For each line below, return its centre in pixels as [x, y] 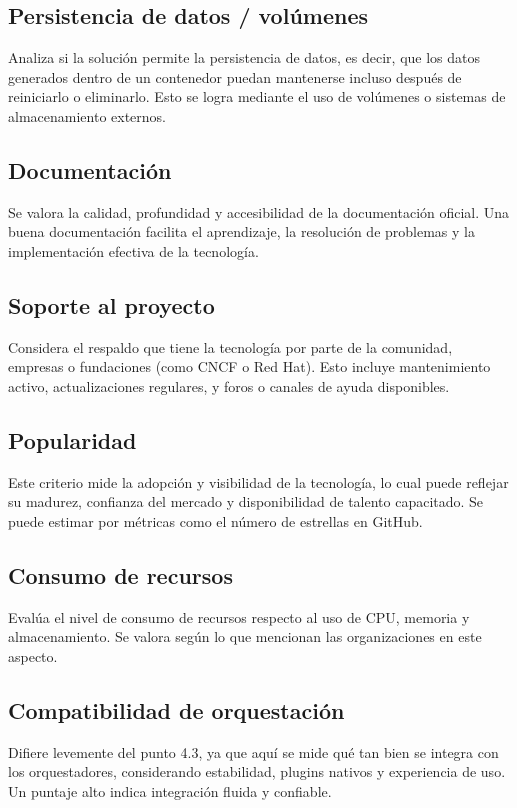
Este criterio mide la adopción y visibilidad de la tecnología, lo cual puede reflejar [258, 481]
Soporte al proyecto [111, 304]
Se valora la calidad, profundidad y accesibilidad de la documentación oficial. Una [259, 211]
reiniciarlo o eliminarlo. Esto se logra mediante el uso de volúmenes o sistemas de [257, 96]
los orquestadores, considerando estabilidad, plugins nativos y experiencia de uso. [257, 771]
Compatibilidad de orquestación [176, 709]
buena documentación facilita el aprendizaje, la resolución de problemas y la [241, 231]
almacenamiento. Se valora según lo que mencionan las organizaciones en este [245, 636]
